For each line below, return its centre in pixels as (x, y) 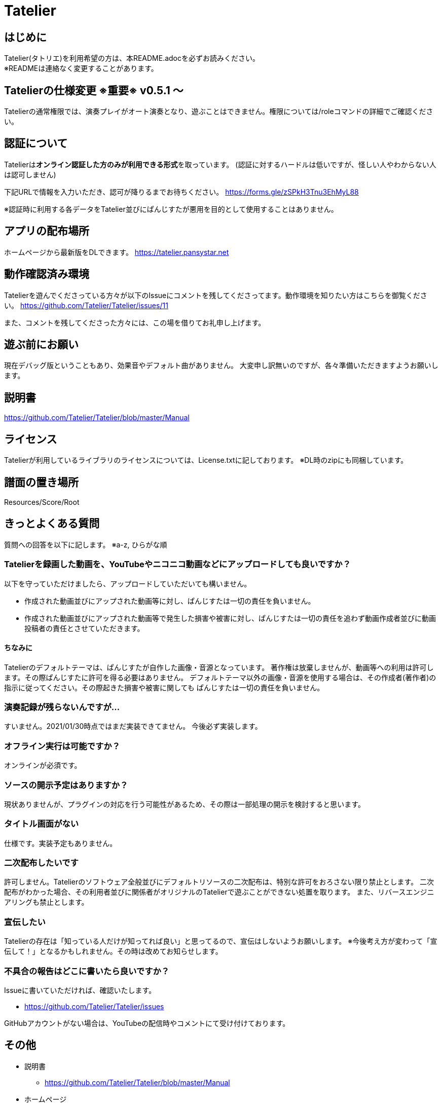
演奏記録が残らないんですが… (62, 707)
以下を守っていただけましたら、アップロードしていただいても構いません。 (128, 583)
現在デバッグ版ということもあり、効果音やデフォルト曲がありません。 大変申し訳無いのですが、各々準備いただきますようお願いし (221, 365)
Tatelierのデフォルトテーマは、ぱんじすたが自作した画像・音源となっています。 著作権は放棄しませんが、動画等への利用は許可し (219, 667)
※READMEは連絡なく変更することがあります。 (81, 68)
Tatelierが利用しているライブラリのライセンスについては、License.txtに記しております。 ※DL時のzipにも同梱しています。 (206, 460)
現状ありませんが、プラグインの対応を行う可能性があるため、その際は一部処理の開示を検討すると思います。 (185, 804)
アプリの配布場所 (47, 231)
